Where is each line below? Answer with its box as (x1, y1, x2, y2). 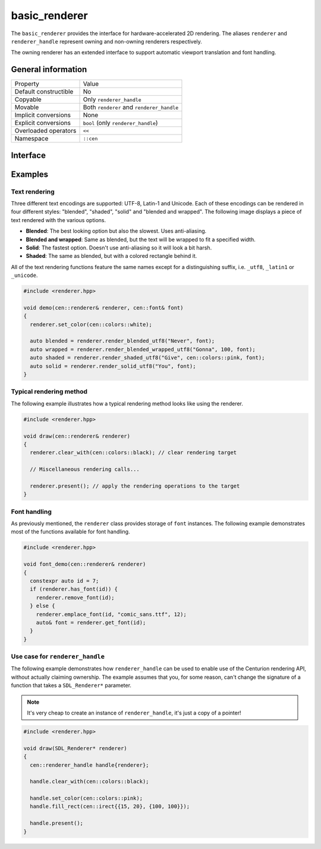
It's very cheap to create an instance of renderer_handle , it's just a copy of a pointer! (27, 709, 241, 716)
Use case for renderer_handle (11, 653, 105, 661)
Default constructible (14, 88, 74, 96)
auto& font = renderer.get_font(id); (36, 619, 146, 626)
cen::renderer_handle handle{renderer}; (30, 761, 149, 768)
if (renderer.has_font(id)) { (30, 586, 118, 592)
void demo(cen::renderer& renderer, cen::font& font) (23, 304, 184, 311)
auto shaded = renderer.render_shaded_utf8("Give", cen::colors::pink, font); (30, 354, 265, 361)
